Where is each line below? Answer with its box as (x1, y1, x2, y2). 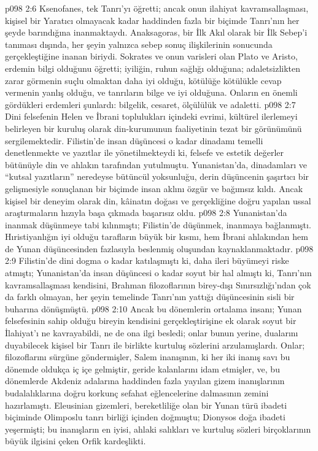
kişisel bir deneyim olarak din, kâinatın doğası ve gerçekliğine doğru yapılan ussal (5, 194, 311, 207)
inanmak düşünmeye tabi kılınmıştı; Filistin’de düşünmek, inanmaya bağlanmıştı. (5, 218, 311, 231)
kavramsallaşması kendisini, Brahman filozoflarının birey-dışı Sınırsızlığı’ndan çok (5, 278, 311, 291)
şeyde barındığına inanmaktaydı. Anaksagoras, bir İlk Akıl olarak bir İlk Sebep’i (5, 26, 308, 39)
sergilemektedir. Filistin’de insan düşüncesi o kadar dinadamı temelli (5, 134, 263, 147)
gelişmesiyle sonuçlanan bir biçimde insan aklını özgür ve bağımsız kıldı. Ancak (5, 182, 303, 195)
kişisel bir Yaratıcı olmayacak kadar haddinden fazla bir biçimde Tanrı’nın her (5, 13, 300, 26)
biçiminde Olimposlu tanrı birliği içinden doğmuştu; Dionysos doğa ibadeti (5, 411, 285, 423)
